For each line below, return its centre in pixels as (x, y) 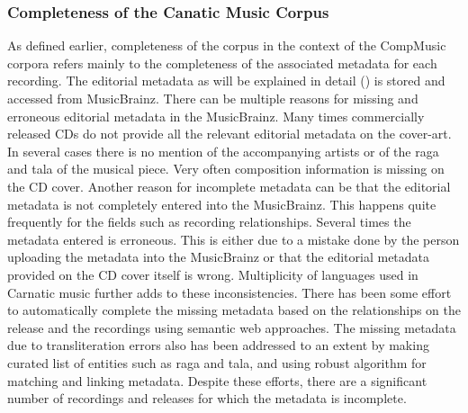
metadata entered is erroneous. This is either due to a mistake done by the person (234, 239)
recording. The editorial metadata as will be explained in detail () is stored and (226, 81)
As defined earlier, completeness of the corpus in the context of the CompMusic (227, 45)
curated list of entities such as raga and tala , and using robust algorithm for (217, 362)
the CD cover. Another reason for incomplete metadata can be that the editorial (229, 186)
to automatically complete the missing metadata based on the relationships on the (234, 310)
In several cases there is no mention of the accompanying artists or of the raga (223, 151)
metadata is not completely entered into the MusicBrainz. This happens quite (222, 204)
